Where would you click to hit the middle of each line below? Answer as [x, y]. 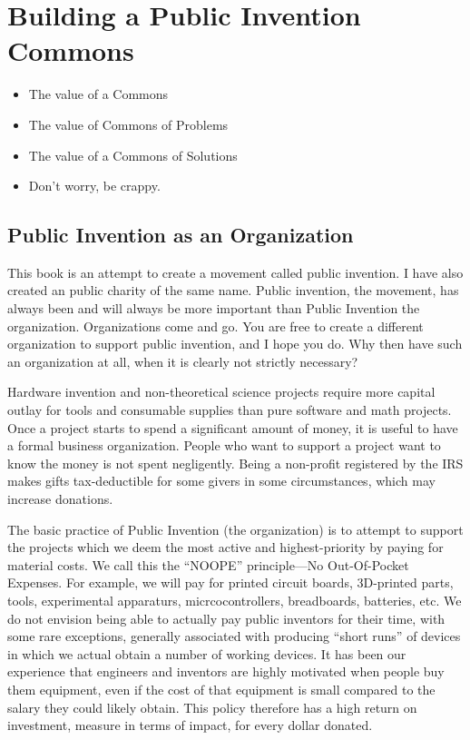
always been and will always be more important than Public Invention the [214, 308]
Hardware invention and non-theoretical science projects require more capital [221, 392]
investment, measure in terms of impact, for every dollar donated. [190, 725]
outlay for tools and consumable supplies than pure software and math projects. [230, 410]
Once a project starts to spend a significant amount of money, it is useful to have [233, 427]
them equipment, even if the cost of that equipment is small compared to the [221, 689]
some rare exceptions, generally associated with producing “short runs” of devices [234, 636]
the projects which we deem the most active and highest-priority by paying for [225, 547]
